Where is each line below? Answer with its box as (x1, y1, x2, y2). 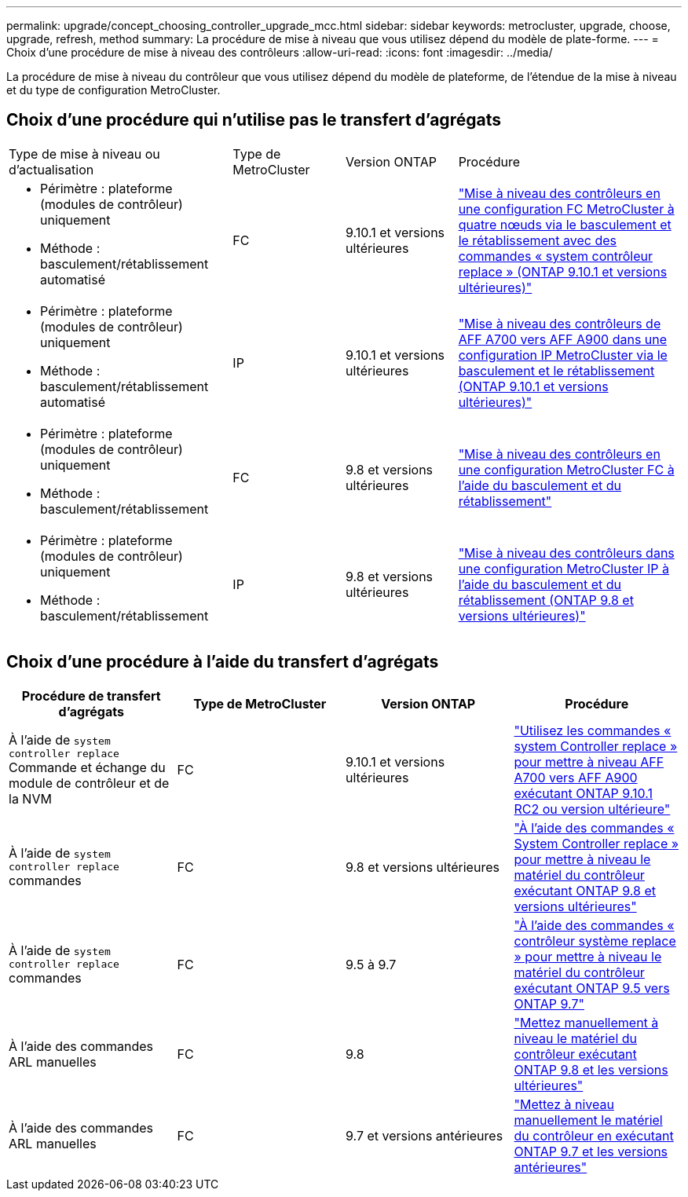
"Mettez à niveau (514, 1096, 614, 1112)
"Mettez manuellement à (514, 1014, 659, 1030)
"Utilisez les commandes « (514, 722, 672, 738)
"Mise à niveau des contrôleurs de (458, 315, 661, 331)
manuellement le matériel (514, 1111, 663, 1128)
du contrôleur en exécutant (514, 1127, 674, 1144)
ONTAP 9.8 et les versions (514, 1061, 668, 1078)
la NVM (9, 791, 52, 807)
